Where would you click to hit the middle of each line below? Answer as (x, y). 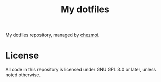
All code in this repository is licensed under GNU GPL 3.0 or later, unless (81, 70)
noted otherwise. (23, 75)
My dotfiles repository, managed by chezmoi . (52, 35)
